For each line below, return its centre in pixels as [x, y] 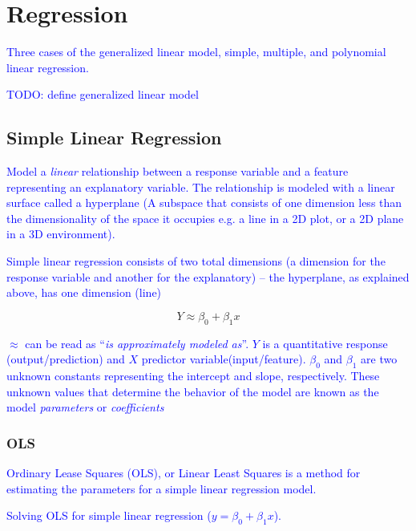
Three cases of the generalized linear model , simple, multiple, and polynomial [196, 52]
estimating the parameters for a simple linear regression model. [162, 488]
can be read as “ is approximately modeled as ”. [137, 343]
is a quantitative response [325, 343]
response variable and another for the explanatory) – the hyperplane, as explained [208, 276]
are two [379, 359]
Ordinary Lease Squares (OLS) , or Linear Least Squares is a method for [184, 473]
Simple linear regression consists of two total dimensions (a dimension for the [196, 261]
